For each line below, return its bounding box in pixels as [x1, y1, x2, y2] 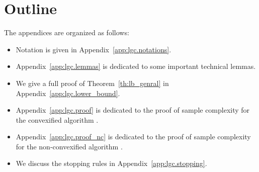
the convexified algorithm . [16, 114, 99, 125]
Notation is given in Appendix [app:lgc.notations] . [16, 44, 171, 54]
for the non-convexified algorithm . [16, 141, 123, 151]
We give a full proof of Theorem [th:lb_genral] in [16, 77, 169, 88]
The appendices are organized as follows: [4, 27, 129, 38]
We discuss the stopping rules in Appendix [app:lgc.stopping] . [16, 158, 207, 168]
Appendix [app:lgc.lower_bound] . [16, 88, 120, 98]
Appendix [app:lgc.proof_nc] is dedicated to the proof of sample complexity [16, 131, 251, 142]
